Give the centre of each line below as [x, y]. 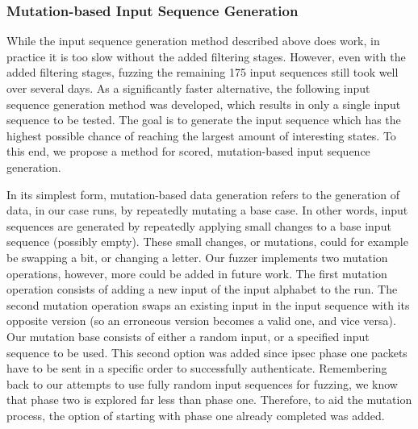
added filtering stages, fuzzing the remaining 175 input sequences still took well [203, 72]
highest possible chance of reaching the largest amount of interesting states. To [201, 135]
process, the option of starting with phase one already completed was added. [196, 415]
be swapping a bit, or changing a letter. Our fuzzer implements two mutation [197, 257]
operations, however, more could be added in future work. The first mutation [197, 273]
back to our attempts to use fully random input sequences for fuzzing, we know [202, 383]
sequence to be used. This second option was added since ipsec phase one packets [207, 352]
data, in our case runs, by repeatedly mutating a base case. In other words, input [207, 210]
